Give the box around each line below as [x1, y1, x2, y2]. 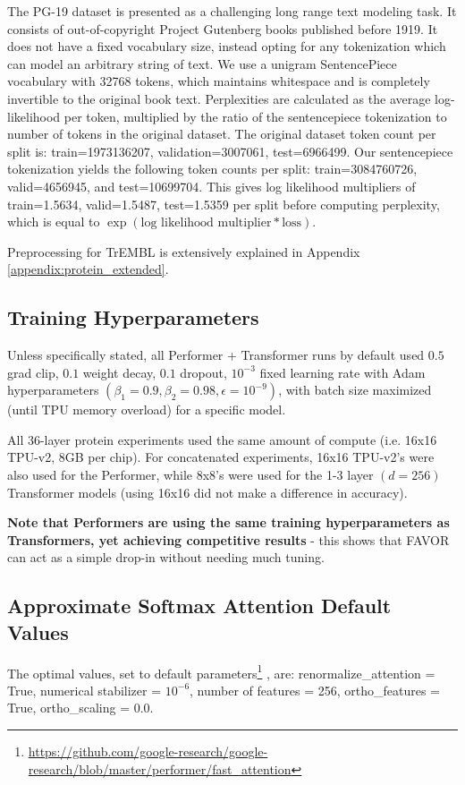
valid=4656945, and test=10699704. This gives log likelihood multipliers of [7, 176, 416, 195]
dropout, [180, 363, 227, 381]
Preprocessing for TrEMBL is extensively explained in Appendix [7, 242, 360, 260]
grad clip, [7, 363, 59, 381]
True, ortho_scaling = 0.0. [7, 698, 154, 717]
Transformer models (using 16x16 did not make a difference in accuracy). [7, 482, 408, 501]
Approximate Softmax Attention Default [7, 592, 392, 619]
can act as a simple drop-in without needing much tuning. [7, 548, 325, 567]
